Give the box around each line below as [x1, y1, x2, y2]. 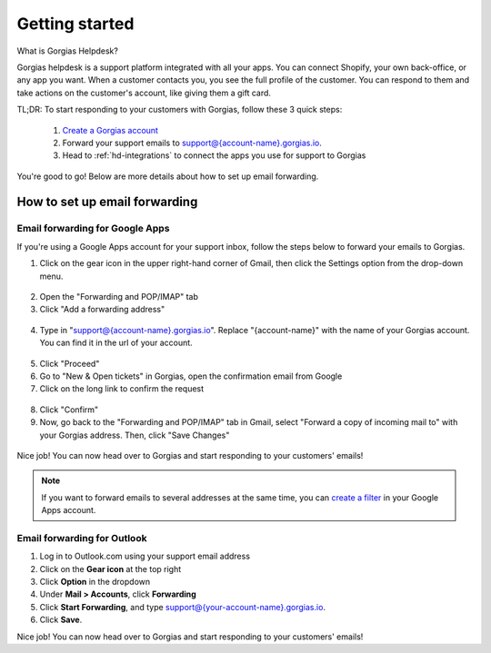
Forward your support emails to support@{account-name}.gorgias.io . [62, 137, 323, 148]
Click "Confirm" [39, 404, 99, 415]
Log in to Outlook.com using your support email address [39, 550, 250, 562]
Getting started [16, 14, 135, 34]
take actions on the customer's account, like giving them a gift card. [16, 87, 272, 98]
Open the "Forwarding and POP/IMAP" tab [39, 292, 199, 302]
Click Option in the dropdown [39, 577, 150, 587]
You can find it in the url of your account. [39, 337, 193, 349]
